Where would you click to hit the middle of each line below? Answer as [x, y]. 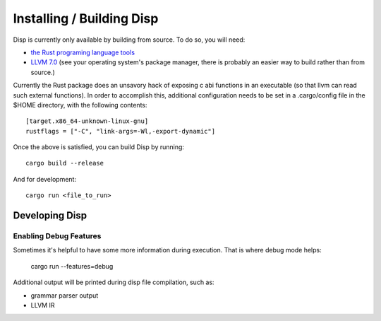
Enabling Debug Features [57, 236]
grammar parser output [65, 295]
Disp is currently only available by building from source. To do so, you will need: [129, 40]
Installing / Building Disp [86, 18]
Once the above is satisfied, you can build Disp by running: [99, 147]
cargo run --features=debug [72, 266]
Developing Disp [50, 216]
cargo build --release [65, 163]
